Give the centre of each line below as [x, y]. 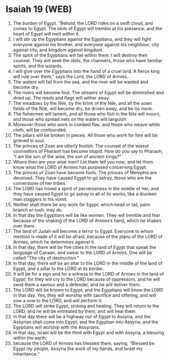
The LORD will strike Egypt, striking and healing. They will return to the [86, 306]
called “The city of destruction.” [46, 258]
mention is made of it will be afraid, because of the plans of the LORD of [88, 236]
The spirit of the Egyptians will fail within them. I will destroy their [80, 55]
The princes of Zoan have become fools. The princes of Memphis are [85, 172]
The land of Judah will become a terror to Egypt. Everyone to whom [83, 231]
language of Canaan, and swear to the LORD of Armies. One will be [82, 253]
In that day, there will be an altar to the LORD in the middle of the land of [88, 263]
